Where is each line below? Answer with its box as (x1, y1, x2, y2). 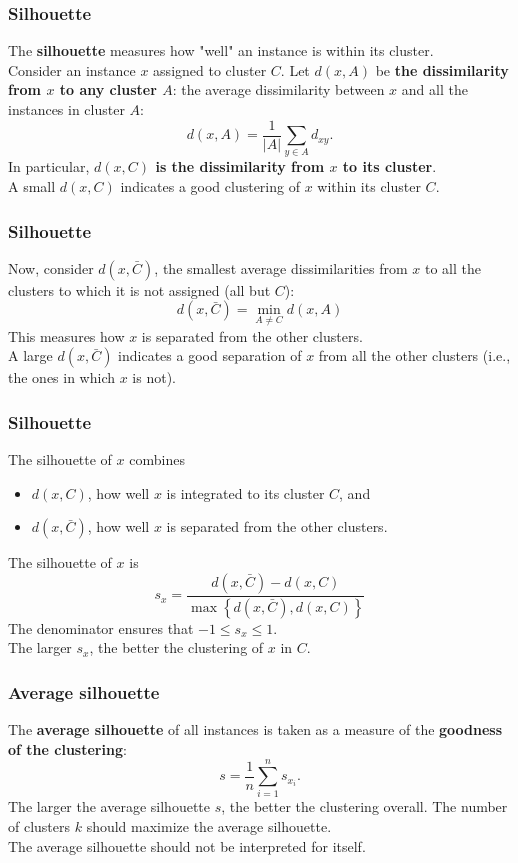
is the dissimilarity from (155, 156, 325, 177)
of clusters (8, 815, 71, 836)
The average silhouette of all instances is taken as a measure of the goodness (8, 719, 503, 740)
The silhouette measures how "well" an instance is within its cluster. (8, 40, 434, 61)
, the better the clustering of (89, 637, 264, 658)
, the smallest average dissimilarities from (154, 257, 408, 278)
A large (8, 345, 53, 366)
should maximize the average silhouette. (86, 815, 332, 836)
